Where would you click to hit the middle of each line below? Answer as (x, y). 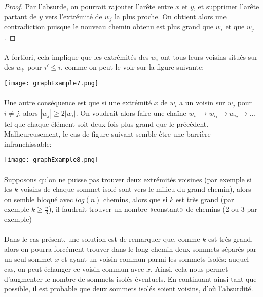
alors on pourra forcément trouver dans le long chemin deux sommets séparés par (130, 249)
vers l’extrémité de (73, 16)
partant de (21, 16)
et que (235, 27)
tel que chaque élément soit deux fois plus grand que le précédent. (106, 124)
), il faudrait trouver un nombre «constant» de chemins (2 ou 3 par (153, 209)
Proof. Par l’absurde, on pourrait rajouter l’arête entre (89, 6)
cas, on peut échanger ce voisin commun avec (74, 269)
